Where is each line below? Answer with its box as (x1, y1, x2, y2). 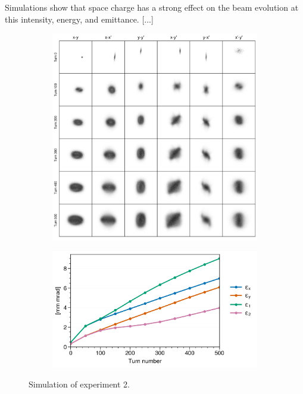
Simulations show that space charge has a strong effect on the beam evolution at (5, 1, 299, 13)
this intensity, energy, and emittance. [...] (5, 12, 154, 25)
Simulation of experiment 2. (29, 377, 130, 390)
